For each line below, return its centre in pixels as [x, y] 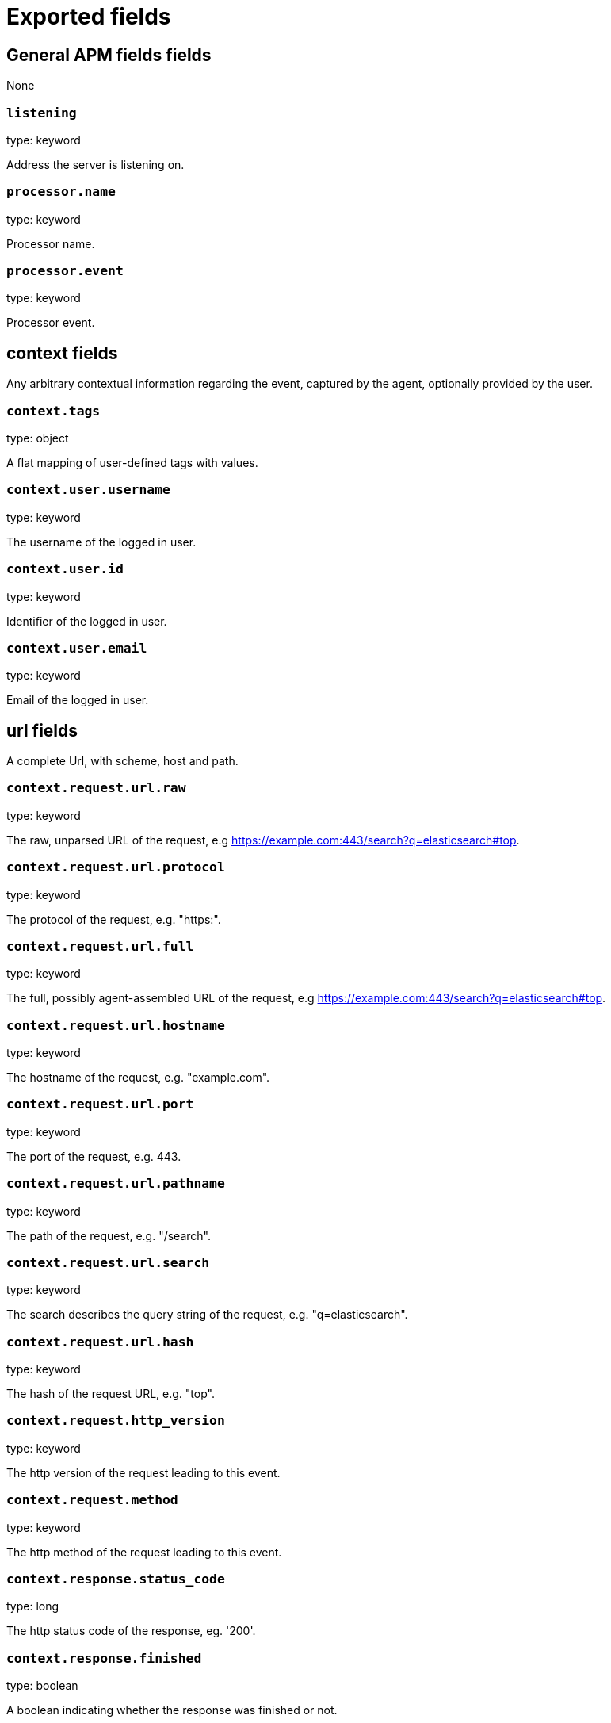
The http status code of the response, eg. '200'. [131, 1631]
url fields [42, 730]
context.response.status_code [116, 1579]
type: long [33, 1606]
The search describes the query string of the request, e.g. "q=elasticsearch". [207, 1315]
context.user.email [77, 648]
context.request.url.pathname [116, 1184]
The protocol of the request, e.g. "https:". [114, 919]
